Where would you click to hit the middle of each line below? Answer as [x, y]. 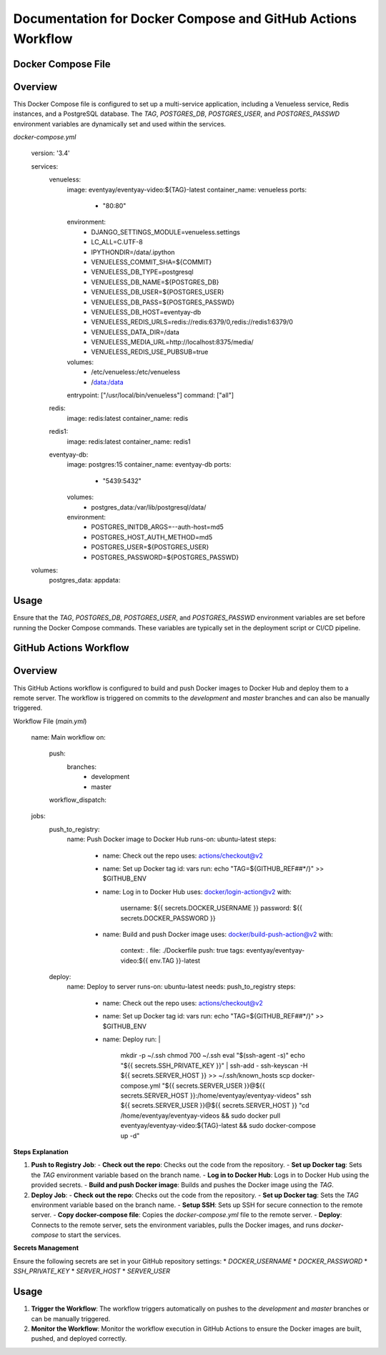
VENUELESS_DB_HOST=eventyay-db [146, 312]
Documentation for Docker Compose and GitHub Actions [185, 19]
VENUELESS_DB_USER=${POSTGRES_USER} [158, 292]
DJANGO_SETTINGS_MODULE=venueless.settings [166, 232]
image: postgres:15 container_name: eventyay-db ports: [149, 465]
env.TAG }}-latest [175, 961]
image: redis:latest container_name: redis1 [129, 441]
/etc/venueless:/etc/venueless [136, 372]
